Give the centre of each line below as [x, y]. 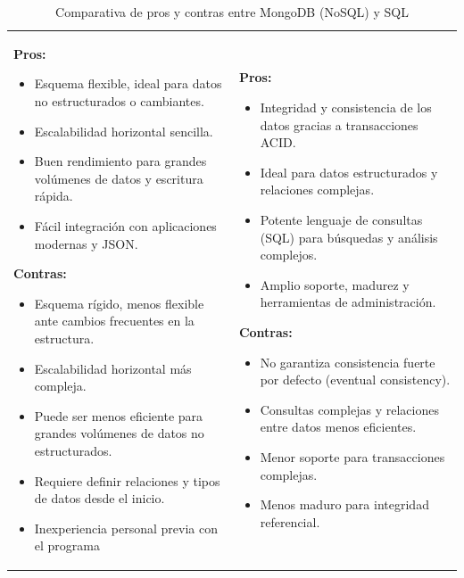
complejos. [289, 255]
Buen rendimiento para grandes [120, 161]
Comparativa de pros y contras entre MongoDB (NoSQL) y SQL [232, 12]
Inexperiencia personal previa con [126, 528]
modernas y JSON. [86, 243]
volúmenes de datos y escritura [119, 178]
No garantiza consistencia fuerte [348, 362]
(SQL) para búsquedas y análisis [349, 237]
